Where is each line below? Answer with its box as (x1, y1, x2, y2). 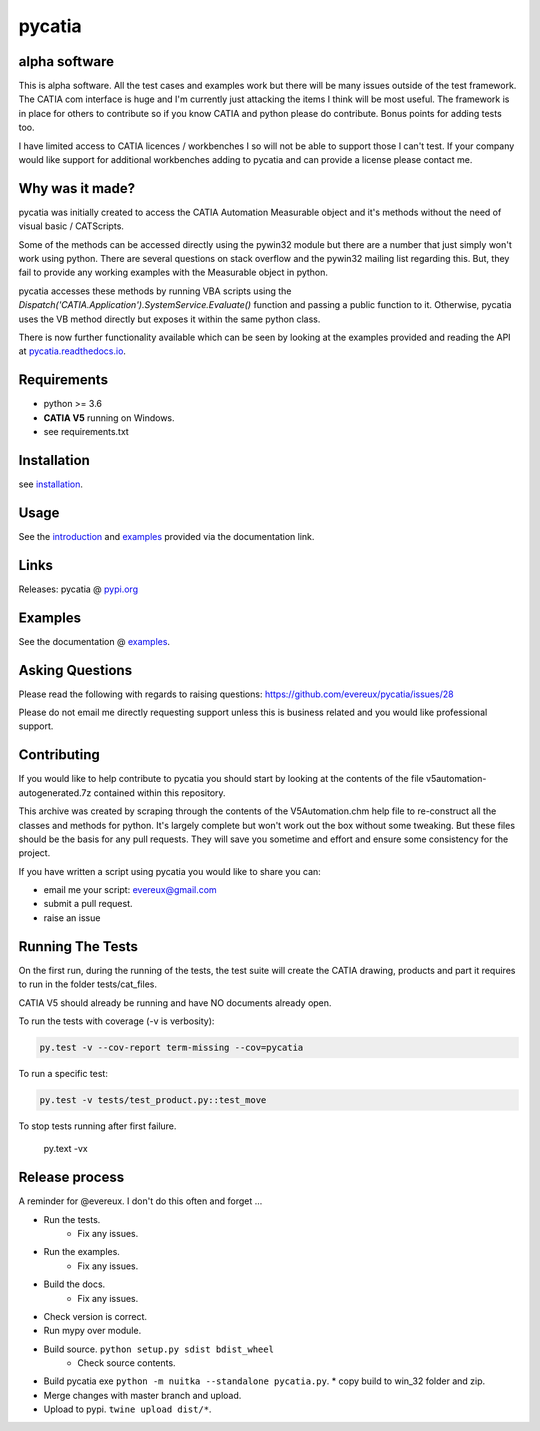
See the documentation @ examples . (18, 635, 170, 647)
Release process (18, 1169, 125, 1186)
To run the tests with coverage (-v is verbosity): (18, 1015, 215, 1027)
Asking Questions (18, 661, 133, 679)
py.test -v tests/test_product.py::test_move (39, 1094, 267, 1105)
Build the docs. (43, 1278, 106, 1290)
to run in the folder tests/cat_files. (18, 978, 157, 990)
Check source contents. (77, 1357, 176, 1369)
